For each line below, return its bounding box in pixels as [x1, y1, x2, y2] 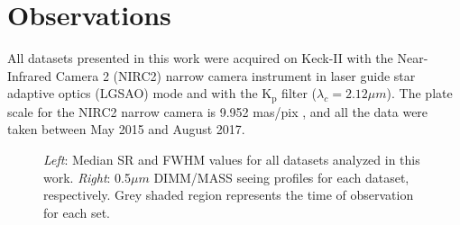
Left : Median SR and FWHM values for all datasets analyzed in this [43, 149, 420, 168]
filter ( [281, 84, 317, 103]
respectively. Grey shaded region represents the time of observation [43, 185, 414, 204]
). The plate [386, 84, 453, 103]
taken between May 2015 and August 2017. [7, 120, 245, 139]
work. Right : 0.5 [43, 167, 131, 186]
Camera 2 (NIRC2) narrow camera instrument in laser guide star [55, 66, 416, 85]
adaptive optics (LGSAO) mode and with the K [7, 84, 272, 103]
